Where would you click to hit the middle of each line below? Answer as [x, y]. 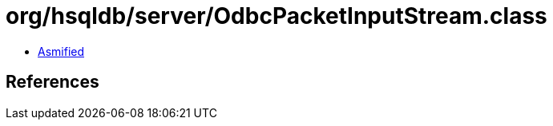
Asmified [61, 51]
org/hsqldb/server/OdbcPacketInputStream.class [276, 16]
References [52, 82]
